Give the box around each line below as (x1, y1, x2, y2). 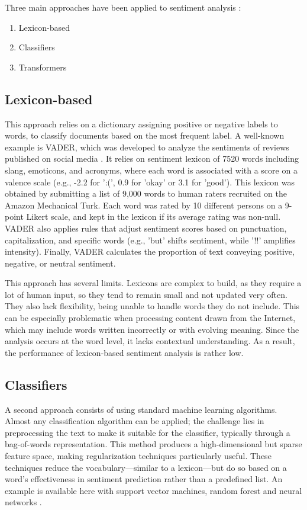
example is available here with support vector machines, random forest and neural (5, 484, 302, 496)
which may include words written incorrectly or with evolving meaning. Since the (5, 323, 299, 335)
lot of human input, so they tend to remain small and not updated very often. (5, 288, 287, 300)
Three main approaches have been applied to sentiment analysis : (5, 1, 241, 13)
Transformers (18, 60, 67, 73)
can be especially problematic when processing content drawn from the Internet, (5, 312, 296, 324)
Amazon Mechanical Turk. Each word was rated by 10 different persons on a (5, 198, 283, 211)
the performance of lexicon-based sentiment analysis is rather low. (5, 346, 244, 358)
